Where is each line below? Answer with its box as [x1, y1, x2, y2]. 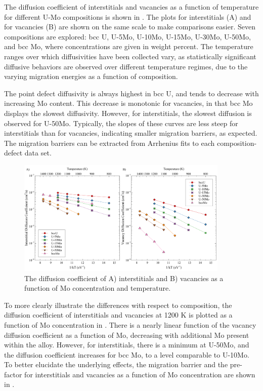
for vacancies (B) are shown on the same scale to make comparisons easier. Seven [4, 21, 255, 32]
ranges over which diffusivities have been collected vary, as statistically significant [4, 51, 256, 61]
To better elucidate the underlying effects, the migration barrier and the [4, 359, 228, 370]
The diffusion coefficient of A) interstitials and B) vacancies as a [24, 272, 224, 283]
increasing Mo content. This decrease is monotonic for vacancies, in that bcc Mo [4, 98, 253, 108]
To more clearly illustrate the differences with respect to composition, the [4, 299, 232, 310]
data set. [24, 147, 52, 158]
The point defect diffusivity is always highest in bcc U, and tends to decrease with [4, 88, 259, 98]
